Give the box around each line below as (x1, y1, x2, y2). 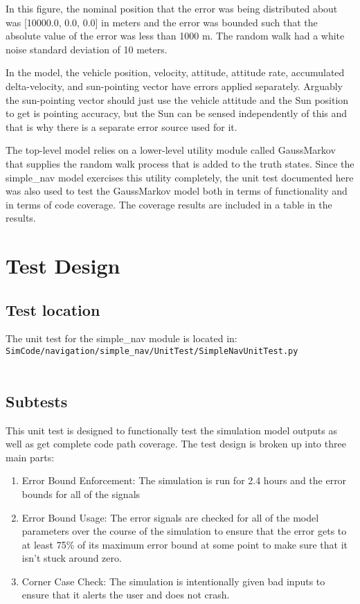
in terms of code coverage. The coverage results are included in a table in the (6, 197, 332, 211)
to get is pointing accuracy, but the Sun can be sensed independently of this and (6, 106, 348, 121)
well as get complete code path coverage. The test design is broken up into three (6, 436, 346, 451)
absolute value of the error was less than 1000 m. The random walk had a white (6, 28, 345, 43)
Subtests (6, 390, 68, 411)
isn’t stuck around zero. (21, 551, 122, 565)
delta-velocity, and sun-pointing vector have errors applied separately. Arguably (6, 78, 343, 93)
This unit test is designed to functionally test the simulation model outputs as (6, 423, 337, 437)
